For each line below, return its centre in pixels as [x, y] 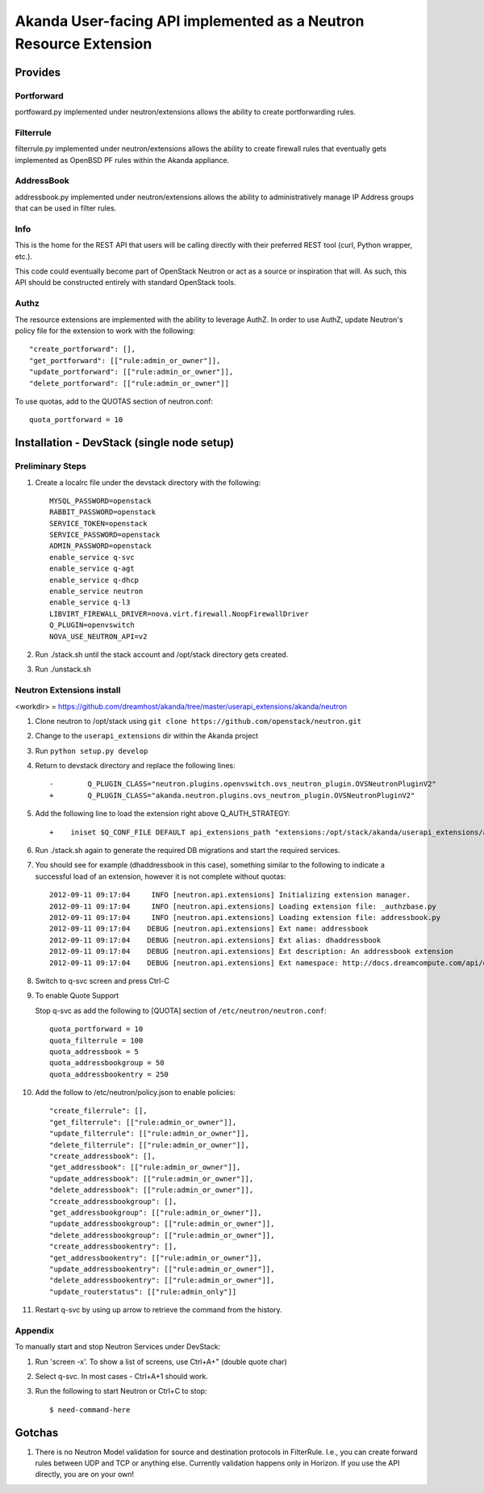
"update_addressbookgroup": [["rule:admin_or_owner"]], [162, 1224]
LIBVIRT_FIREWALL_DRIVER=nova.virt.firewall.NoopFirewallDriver [179, 614]
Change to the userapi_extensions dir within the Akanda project [147, 736]
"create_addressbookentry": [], [113, 1246]
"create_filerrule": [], [98, 1111]
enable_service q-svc [92, 557]
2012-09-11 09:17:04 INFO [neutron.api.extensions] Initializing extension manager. [230, 895]
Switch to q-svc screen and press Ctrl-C [102, 981]
